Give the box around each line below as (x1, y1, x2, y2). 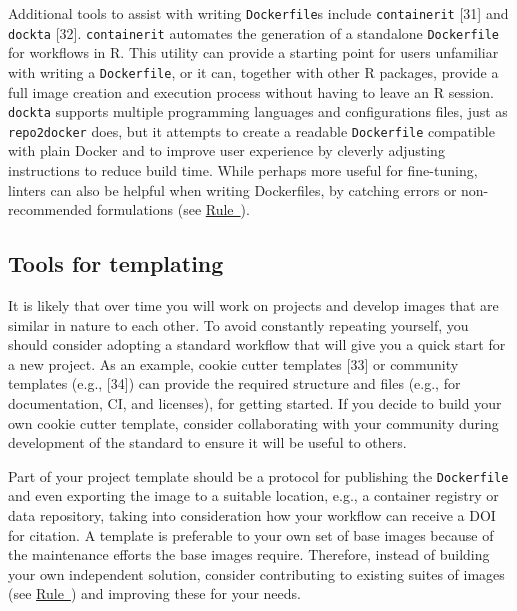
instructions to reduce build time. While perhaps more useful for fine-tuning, (8, 160, 478, 181)
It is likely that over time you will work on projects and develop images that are (8, 295, 499, 316)
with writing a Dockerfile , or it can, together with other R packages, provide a (8, 61, 499, 82)
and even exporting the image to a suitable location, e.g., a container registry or (8, 485, 499, 506)
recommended (8, 199, 93, 220)
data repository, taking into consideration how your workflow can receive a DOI (8, 505, 496, 526)
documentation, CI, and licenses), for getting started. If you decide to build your (8, 393, 502, 414)
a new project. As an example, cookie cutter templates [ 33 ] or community (8, 353, 459, 374)
